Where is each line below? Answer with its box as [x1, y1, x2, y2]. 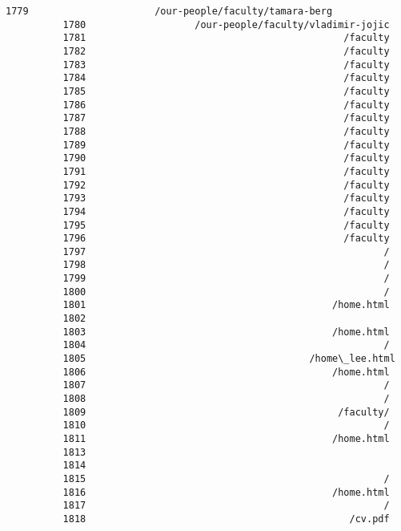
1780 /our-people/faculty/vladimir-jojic [62, 18, 390, 30]
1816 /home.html [62, 486, 390, 498]
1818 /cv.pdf [62, 513, 390, 525]
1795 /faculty [62, 219, 390, 231]
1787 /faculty [62, 112, 390, 124]
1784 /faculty [62, 72, 390, 84]
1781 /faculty [62, 32, 390, 44]
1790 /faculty [62, 152, 390, 164]
